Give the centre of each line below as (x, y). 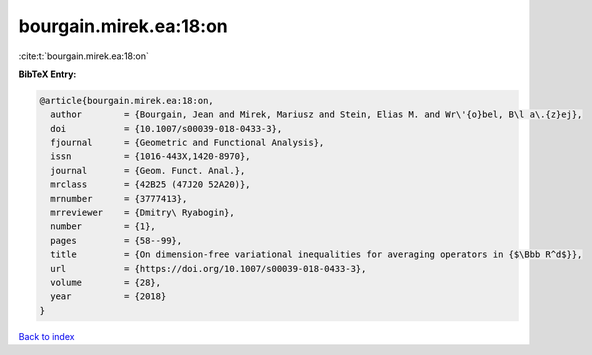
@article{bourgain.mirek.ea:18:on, (126, 100)
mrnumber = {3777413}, (119, 198)
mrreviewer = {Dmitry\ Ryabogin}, (142, 213)
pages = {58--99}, (116, 240)
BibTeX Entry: (47, 74)
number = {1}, (103, 226)
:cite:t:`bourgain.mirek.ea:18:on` (83, 56)
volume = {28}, (106, 282)
